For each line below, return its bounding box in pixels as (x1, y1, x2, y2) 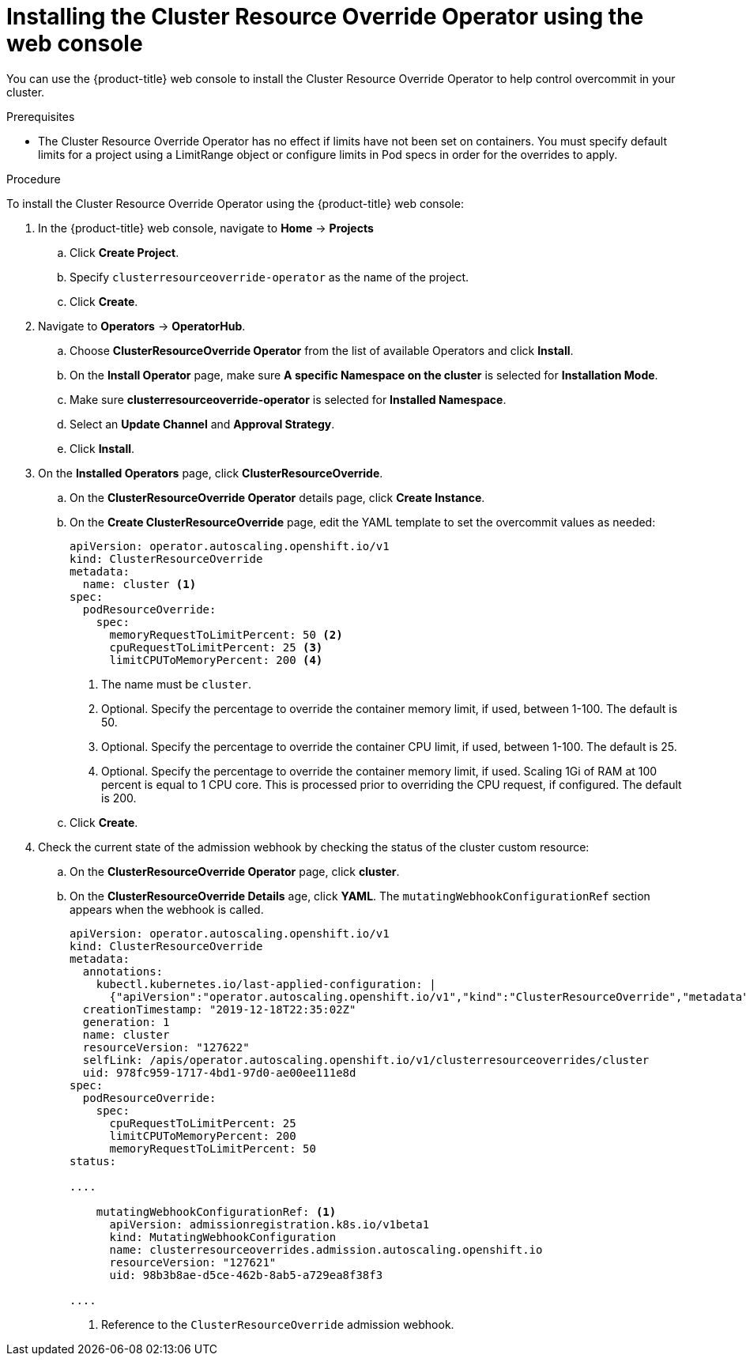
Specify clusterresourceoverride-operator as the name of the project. (70, 270, 469, 284)
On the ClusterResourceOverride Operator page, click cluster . (70, 864, 400, 878)
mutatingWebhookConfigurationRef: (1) (96, 1205, 337, 1218)
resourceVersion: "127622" (82, 1040, 250, 1054)
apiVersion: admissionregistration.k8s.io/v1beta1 (109, 1217, 430, 1231)
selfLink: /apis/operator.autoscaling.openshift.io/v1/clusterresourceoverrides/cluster (82, 1053, 650, 1066)
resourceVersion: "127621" (109, 1255, 277, 1269)
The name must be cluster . (101, 677, 252, 691)
